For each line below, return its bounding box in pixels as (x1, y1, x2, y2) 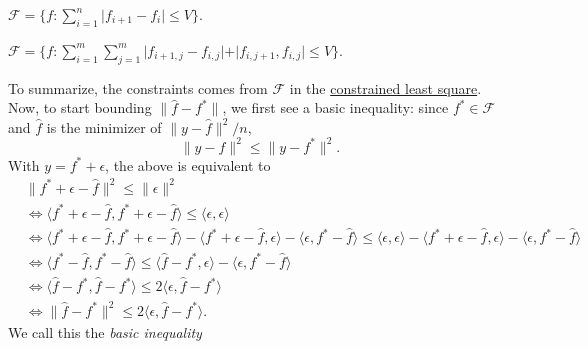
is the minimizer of (46, 116, 162, 137)
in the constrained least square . (289, 77, 482, 98)
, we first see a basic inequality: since (222, 97, 449, 118)
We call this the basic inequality (8, 321, 202, 342)
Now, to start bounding (8, 97, 152, 118)
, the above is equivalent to (105, 154, 271, 175)
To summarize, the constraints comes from (8, 77, 268, 98)
